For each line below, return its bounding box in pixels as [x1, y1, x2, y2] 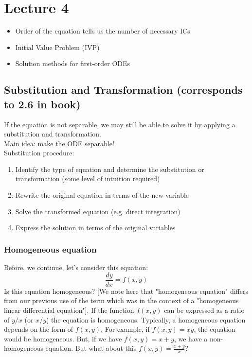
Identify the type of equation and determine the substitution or [15, 164, 204, 174]
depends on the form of [4, 324, 73, 334]
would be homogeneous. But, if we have [4, 333, 122, 343]
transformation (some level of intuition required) [15, 173, 160, 184]
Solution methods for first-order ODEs [15, 58, 130, 68]
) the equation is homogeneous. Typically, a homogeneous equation [46, 314, 246, 324]
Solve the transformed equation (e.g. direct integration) [15, 206, 180, 216]
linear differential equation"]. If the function [4, 305, 134, 315]
